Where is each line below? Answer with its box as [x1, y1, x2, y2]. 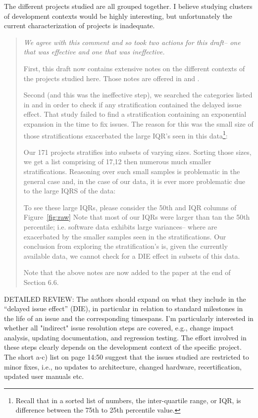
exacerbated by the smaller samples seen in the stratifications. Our [23, 231, 226, 241]
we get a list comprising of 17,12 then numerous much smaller [23, 156, 211, 167]
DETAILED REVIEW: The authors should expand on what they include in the [4, 293, 246, 304]
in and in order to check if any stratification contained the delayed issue [23, 99, 242, 109]
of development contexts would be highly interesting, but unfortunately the [4, 10, 232, 21]
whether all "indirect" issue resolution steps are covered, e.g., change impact [4, 323, 234, 333]
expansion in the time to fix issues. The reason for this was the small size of [23, 118, 254, 129]
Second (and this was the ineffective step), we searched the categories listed [23, 90, 253, 100]
